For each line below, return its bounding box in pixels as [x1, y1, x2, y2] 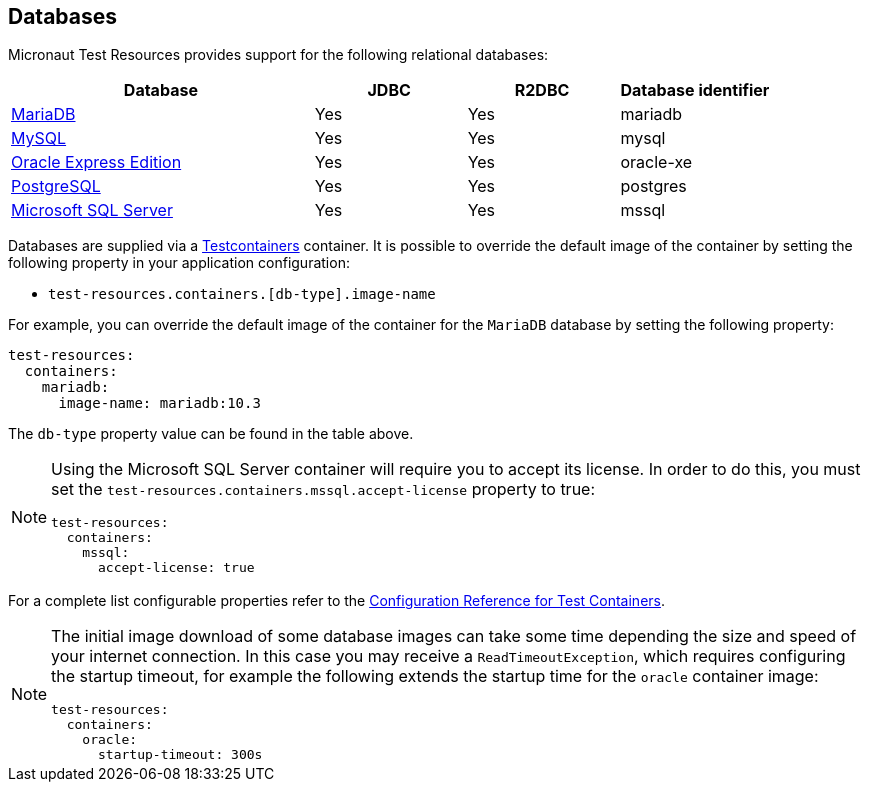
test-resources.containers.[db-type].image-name [48, 286, 436, 303]
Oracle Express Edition [11, 152, 182, 173]
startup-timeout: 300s [98, 747, 263, 763]
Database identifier [620, 80, 770, 101]
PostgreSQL [11, 176, 101, 197]
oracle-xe [620, 152, 693, 173]
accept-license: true [98, 560, 255, 576]
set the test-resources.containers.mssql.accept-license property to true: [51, 479, 596, 500]
